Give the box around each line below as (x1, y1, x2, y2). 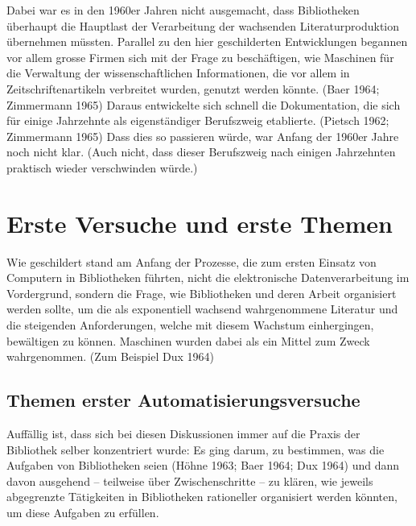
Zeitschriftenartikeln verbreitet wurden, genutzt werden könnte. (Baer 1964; (6, 80, 380, 97)
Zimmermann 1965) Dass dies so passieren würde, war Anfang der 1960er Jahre (6, 127, 399, 144)
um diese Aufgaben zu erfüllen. (6, 503, 159, 520)
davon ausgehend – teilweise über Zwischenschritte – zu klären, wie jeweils (6, 472, 373, 489)
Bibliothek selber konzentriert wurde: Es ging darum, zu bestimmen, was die (6, 441, 385, 458)
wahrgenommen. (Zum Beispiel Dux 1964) (6, 348, 214, 365)
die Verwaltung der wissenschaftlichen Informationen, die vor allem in (6, 64, 350, 81)
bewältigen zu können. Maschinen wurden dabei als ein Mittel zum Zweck (6, 332, 370, 349)
